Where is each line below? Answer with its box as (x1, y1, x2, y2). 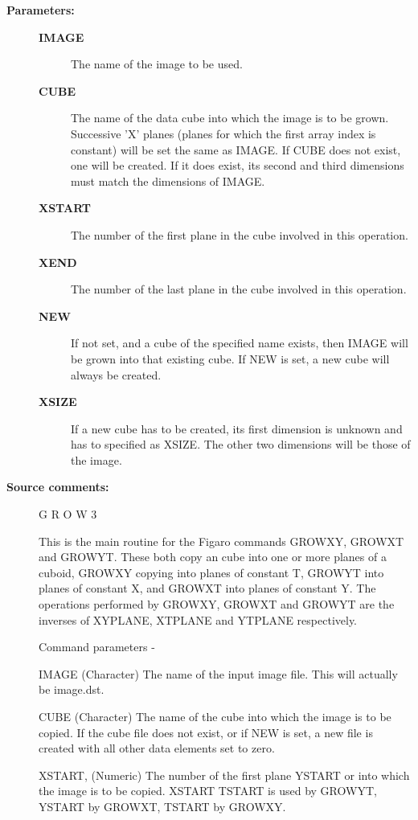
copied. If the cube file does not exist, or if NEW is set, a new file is (39, 724, 373, 740)
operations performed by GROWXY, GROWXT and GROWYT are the (39, 596, 395, 613)
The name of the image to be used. (71, 55, 243, 72)
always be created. (71, 366, 162, 383)
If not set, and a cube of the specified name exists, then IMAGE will (71, 334, 408, 351)
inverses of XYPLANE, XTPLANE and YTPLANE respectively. (39, 611, 358, 628)
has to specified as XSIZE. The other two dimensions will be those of (71, 436, 411, 453)
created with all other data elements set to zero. (39, 740, 275, 756)
